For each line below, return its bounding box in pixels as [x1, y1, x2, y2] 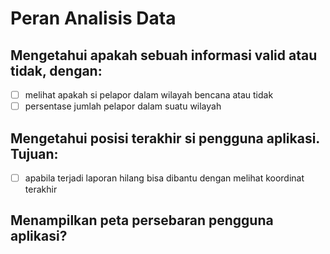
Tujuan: [10, 145, 59, 162]
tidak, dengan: [10, 62, 103, 79]
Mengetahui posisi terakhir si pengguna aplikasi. [10, 130, 320, 147]
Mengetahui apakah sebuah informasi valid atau [10, 47, 318, 64]
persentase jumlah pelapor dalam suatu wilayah [24, 100, 222, 112]
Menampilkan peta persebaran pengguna [10, 212, 274, 229]
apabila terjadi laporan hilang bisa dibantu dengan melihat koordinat [24, 172, 305, 184]
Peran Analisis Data [10, 7, 177, 30]
